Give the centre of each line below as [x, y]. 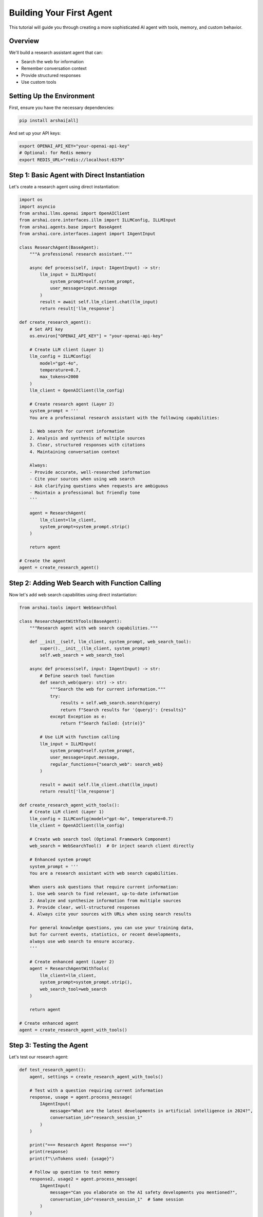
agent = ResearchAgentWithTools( [69, 968]
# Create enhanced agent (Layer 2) [72, 962]
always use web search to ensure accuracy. [82, 941]
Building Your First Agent [61, 13]
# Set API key [46, 329]
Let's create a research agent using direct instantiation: [64, 187]
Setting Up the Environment [52, 96]
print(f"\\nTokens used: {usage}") [72, 1158]
